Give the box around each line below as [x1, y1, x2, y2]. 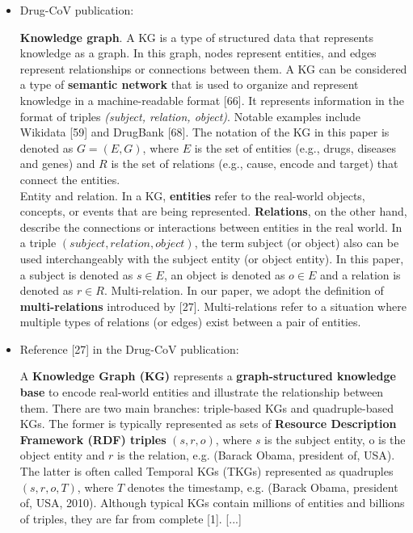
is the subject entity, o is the [264, 430, 406, 447]
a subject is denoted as [19, 266, 133, 283]
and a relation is [319, 266, 401, 283]
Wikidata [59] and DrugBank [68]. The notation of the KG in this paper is [19, 124, 390, 141]
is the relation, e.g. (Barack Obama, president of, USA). [117, 447, 395, 464]
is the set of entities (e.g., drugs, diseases [194, 139, 397, 156]
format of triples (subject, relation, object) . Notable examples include [19, 107, 361, 124]
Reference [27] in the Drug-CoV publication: [19, 340, 239, 357]
